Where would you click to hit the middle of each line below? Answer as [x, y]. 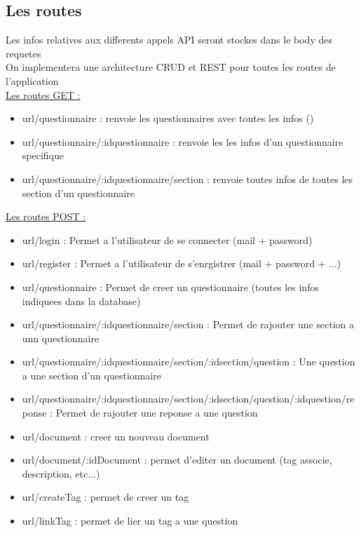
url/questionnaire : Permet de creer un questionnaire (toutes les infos [170, 286]
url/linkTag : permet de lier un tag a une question [130, 521]
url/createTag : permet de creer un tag [105, 497]
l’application [32, 80]
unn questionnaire [61, 338]
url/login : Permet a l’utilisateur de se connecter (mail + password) [167, 239]
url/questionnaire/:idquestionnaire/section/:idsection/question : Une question [189, 362]
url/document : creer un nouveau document [116, 436]
